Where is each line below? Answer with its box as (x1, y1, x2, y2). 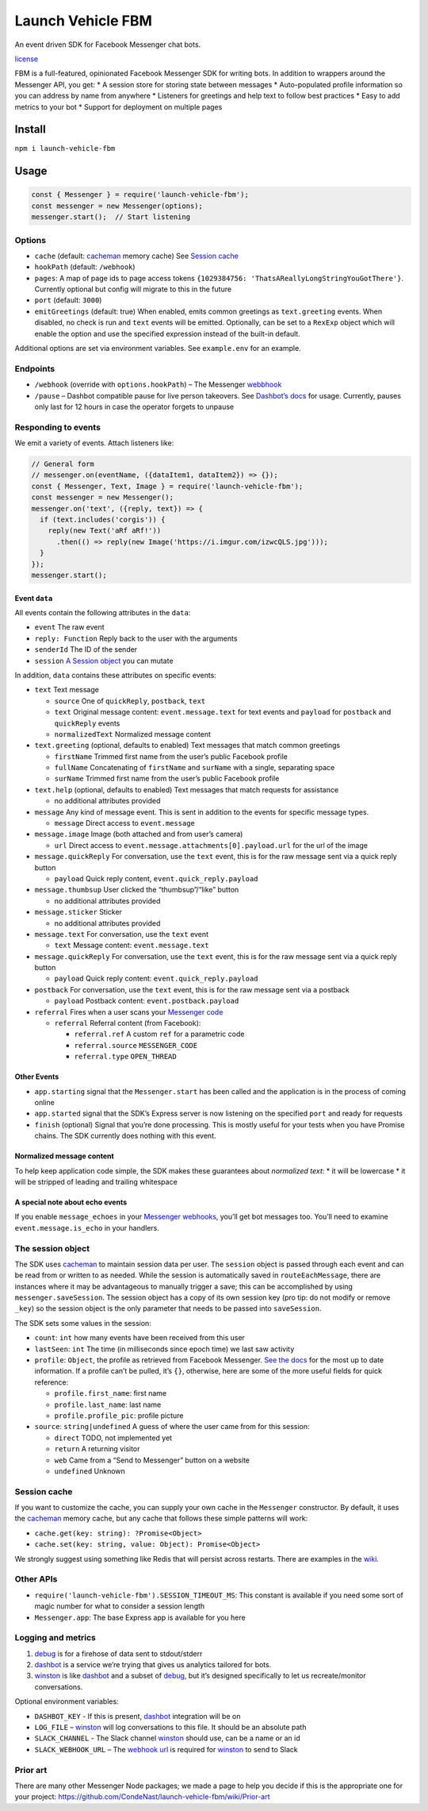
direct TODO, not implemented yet (54, 1433, 173, 1443)
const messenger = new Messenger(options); (31, 201, 204, 210)
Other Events (14, 1072, 59, 1081)
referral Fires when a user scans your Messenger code (34, 1007, 224, 1016)
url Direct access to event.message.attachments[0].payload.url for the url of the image (54, 840, 369, 850)
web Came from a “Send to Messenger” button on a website (54, 1455, 250, 1465)
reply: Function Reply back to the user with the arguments (34, 634, 238, 643)
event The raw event (34, 622, 105, 632)
